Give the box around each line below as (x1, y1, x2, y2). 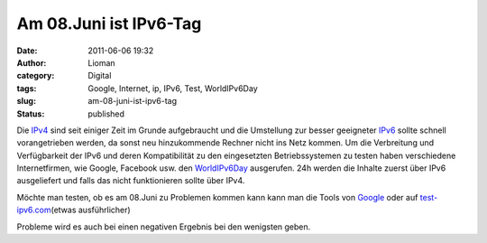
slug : (16, 96, 36, 107)
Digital (87, 70, 112, 81)
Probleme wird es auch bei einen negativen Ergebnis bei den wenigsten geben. (16, 221, 311, 232)
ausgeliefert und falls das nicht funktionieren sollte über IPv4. (16, 175, 245, 186)
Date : (16, 45, 38, 56)
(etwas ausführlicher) (51, 204, 131, 216)
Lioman (87, 57, 116, 68)
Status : (16, 108, 45, 119)
